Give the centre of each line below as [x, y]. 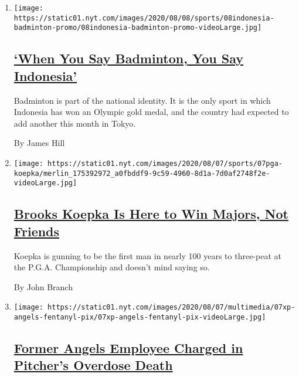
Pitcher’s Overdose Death [93, 365]
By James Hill [39, 143]
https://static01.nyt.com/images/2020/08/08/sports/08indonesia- [144, 18]
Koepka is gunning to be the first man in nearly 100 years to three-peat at [147, 255]
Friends [37, 231]
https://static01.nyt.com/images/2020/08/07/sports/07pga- [165, 163]
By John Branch [43, 286]
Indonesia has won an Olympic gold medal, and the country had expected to [151, 112]
